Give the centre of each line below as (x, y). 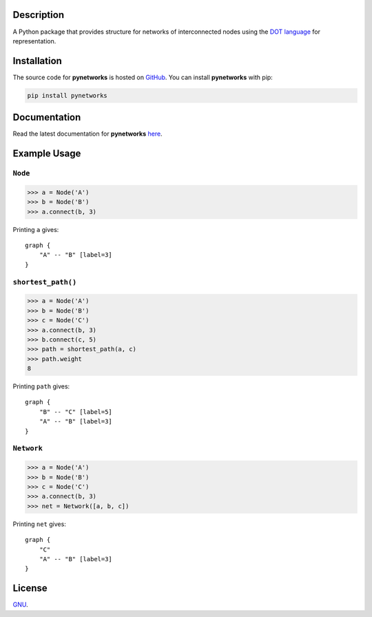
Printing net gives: (40, 524)
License (30, 588)
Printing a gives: (36, 229)
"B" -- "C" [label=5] (76, 412)
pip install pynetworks (68, 95)
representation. (34, 41)
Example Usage (47, 154)
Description (39, 15)
